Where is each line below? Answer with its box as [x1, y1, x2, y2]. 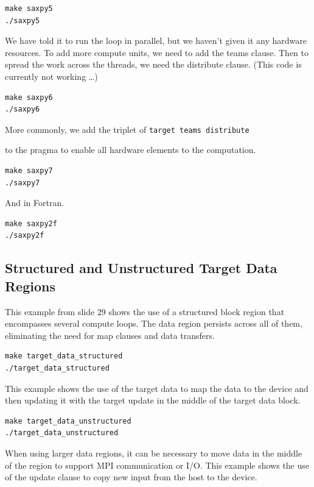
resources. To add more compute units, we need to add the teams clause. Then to [5, 46, 309, 59]
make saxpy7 [5, 166, 53, 175]
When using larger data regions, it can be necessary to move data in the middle [5, 446, 302, 459]
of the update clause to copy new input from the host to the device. [5, 471, 257, 483]
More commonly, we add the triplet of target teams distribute [5, 123, 249, 135]
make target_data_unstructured [5, 416, 131, 425]
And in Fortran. [5, 196, 65, 209]
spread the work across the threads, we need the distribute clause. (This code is [5, 58, 302, 71]
